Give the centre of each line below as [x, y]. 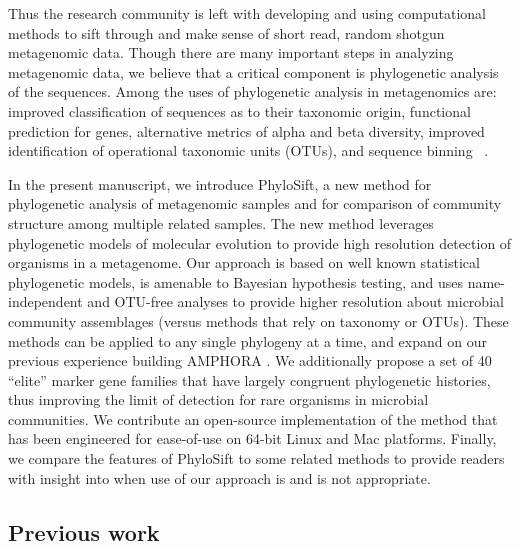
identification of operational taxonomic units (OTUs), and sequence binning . [248, 150]
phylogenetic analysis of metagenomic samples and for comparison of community [255, 203]
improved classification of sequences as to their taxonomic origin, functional [239, 110]
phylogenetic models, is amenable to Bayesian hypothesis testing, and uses [235, 281]
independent [45, 301]
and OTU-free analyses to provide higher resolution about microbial [295, 301]
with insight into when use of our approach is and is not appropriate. [219, 477]
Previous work [84, 531]
